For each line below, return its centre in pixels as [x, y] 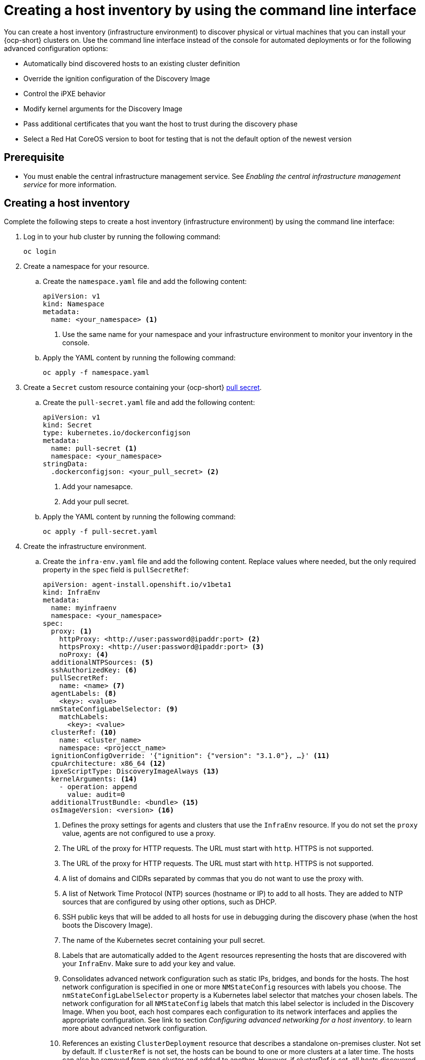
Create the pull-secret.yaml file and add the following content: [149, 403]
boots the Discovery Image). [107, 925]
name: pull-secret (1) [94, 449]
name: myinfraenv [84, 608]
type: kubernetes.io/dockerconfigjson [117, 433]
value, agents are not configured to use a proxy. [139, 833]
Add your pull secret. [96, 502]
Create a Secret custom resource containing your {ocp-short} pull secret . [143, 388]
